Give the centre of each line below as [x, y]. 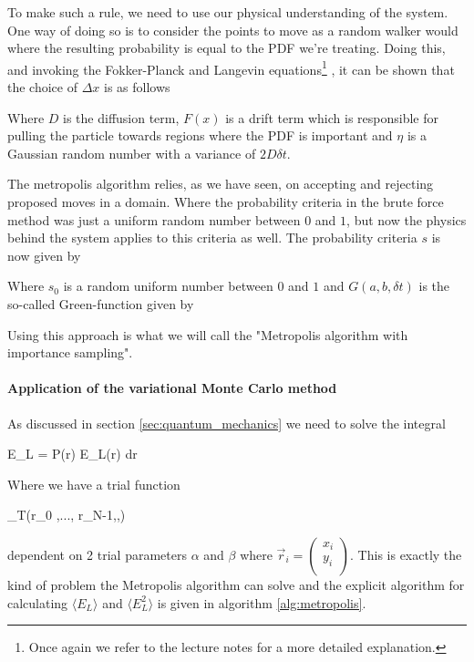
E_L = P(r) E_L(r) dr [72, 454]
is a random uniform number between [168, 286]
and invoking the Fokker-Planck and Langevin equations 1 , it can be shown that [231, 67]
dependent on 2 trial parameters [97, 554]
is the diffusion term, [121, 117]
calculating [38, 602]
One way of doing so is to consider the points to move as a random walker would [233, 30]
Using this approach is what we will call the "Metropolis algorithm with [208, 334]
